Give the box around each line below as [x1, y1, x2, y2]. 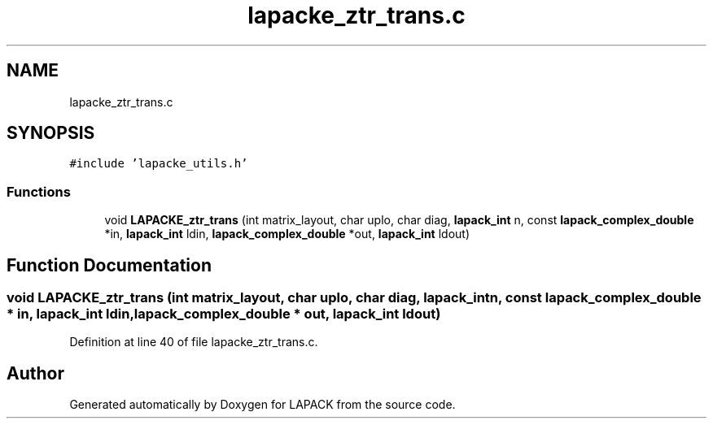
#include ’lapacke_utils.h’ [69, 157, 248, 171]
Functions [7, 183, 71, 200]
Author [7, 362, 64, 384]
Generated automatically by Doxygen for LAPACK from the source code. [69, 397, 456, 412]
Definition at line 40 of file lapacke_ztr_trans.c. [69, 335, 318, 349]
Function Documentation [7, 254, 212, 275]
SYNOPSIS [7, 123, 95, 144]
